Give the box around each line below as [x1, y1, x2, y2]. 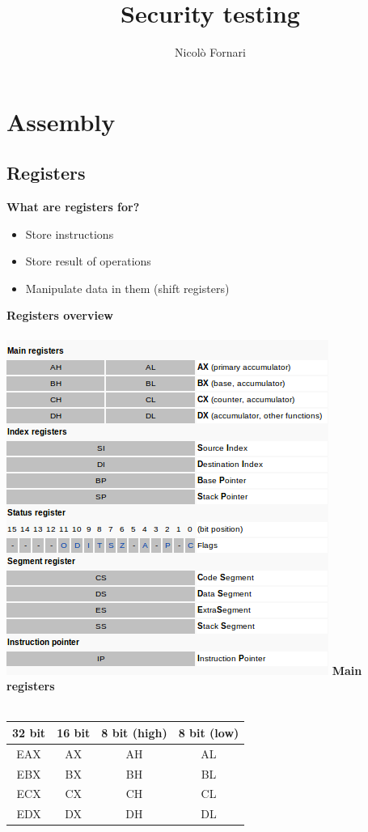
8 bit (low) [178, 724, 239, 741]
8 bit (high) [101, 724, 167, 741]
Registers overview [6, 307, 113, 324]
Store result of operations [25, 253, 151, 270]
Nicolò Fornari [175, 44, 246, 61]
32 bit [12, 724, 46, 741]
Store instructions [25, 225, 114, 242]
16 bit [57, 724, 91, 741]
